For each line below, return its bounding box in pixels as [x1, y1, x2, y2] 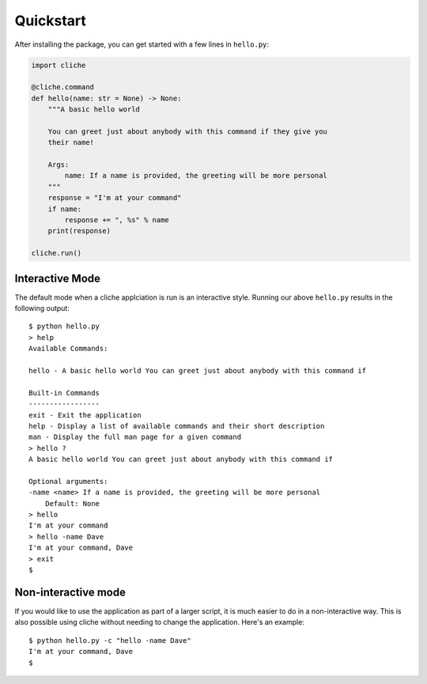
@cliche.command [31, 83, 95, 92]
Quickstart [14, 12, 87, 29]
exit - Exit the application [28, 410, 142, 419]
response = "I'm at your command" [47, 194, 182, 202]
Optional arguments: [28, 477, 108, 486]
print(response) [47, 226, 111, 236]
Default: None [44, 499, 100, 508]
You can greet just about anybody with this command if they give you [47, 127, 328, 136]
